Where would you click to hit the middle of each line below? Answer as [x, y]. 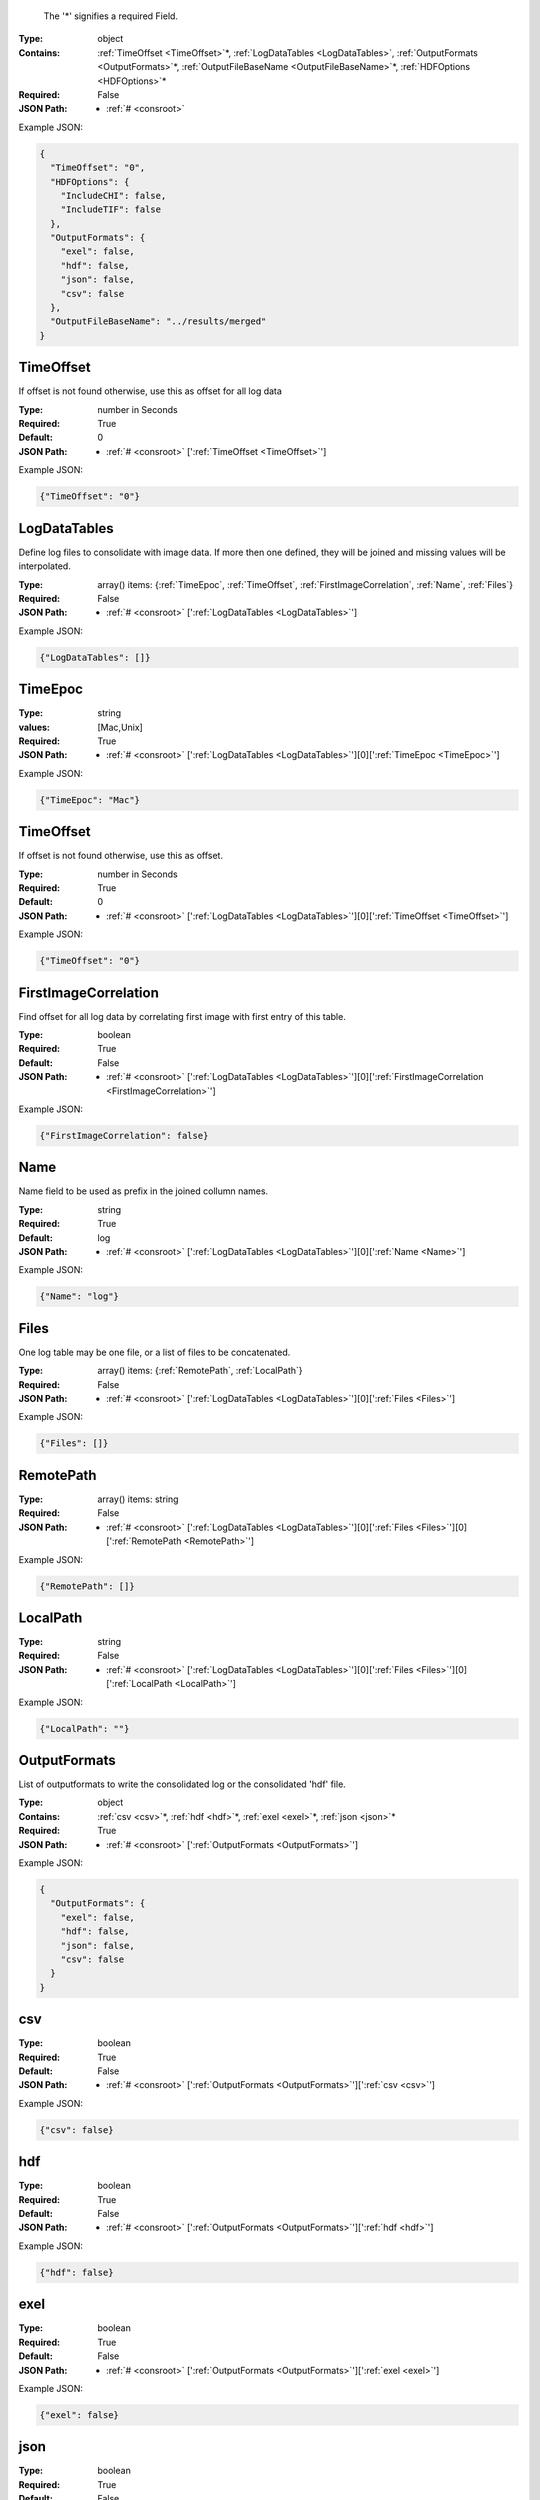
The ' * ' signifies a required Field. [111, 16]
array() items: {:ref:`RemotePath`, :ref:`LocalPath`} [200, 1371]
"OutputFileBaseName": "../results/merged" [158, 321]
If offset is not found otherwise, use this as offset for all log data [150, 391]
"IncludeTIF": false [111, 209]
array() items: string [138, 1499]
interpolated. [45, 566]
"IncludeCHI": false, [113, 195]
